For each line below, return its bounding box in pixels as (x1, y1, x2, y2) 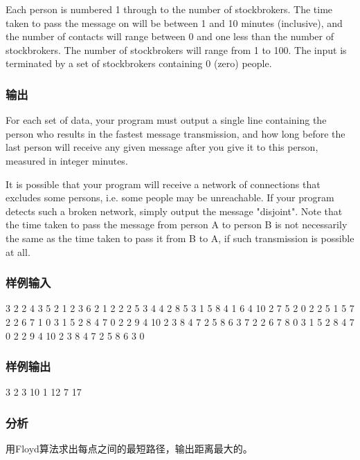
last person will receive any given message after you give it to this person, (6, 140, 318, 154)
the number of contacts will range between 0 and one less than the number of (6, 29, 334, 44)
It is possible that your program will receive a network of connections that (6, 176, 321, 191)
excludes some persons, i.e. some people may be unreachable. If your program (6, 190, 334, 205)
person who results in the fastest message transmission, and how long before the (6, 126, 345, 140)
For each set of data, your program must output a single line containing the (6, 113, 327, 127)
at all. (6, 244, 30, 259)
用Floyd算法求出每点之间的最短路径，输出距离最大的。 (6, 441, 253, 456)
